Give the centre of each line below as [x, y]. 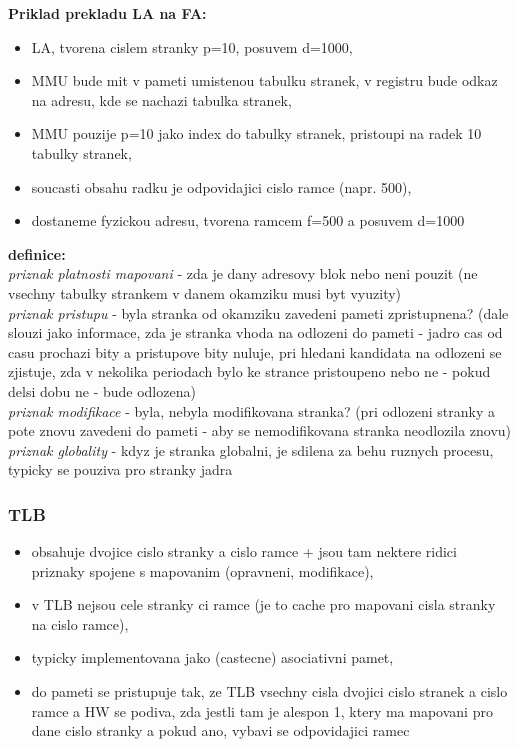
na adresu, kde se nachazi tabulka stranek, [161, 99]
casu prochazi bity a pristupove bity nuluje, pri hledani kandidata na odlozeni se [255, 351]
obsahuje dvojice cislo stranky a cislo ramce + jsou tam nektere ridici [244, 551]
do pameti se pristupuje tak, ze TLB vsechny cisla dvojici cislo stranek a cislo [269, 691]
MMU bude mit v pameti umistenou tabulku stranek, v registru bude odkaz [264, 80]
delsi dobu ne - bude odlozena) [102, 390]
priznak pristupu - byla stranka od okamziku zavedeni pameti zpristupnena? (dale [258, 312]
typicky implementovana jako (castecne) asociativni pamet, [212, 657]
